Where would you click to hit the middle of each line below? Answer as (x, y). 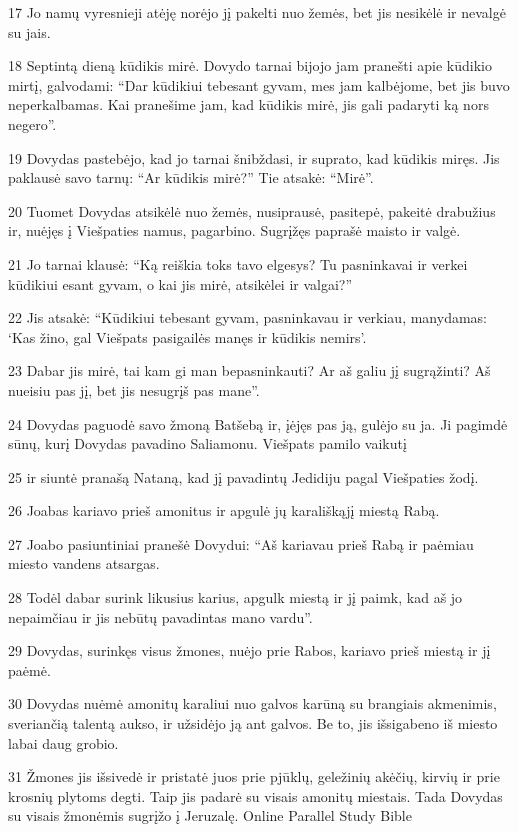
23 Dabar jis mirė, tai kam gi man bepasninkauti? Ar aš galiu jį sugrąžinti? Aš (249, 370)
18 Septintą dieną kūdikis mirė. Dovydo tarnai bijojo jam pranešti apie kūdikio (250, 65)
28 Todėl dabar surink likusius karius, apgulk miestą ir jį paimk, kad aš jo (235, 597)
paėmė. (29, 669)
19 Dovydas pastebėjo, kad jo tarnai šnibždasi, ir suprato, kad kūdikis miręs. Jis (254, 157)
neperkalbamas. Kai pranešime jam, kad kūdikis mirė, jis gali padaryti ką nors (248, 104)
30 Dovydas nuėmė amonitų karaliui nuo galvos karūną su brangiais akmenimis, (252, 703)
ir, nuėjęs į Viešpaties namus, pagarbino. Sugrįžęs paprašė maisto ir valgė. (234, 230)
